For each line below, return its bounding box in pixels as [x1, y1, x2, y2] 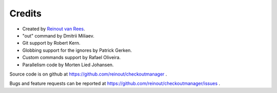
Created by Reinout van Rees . [22, 26, 85, 32]
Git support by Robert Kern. [22, 40, 81, 46]
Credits [9, 8, 42, 19]
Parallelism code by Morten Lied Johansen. [22, 62, 114, 68]
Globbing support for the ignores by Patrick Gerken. [22, 47, 132, 53]
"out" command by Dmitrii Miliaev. [22, 32, 95, 39]
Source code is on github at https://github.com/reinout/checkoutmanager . [9, 71, 167, 77]
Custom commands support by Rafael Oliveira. [22, 54, 121, 61]
